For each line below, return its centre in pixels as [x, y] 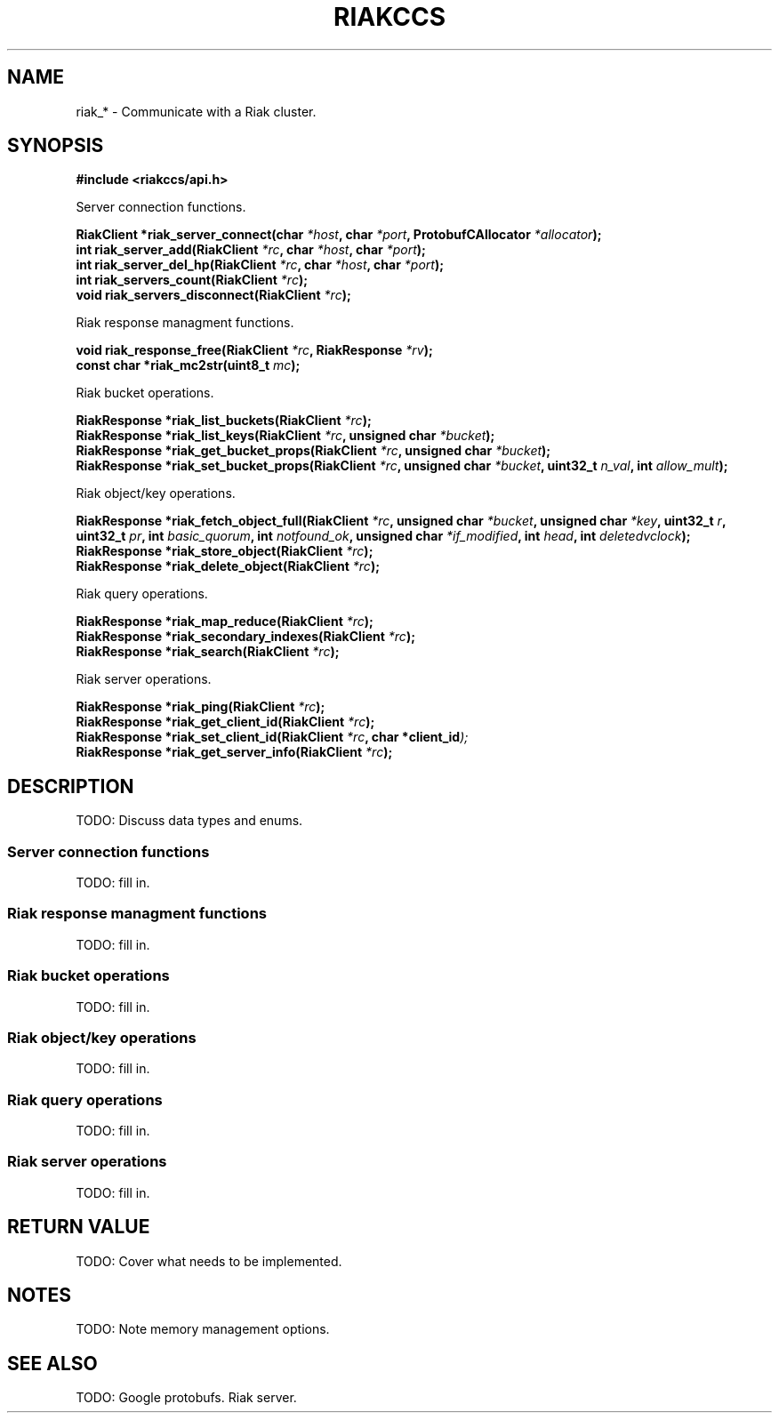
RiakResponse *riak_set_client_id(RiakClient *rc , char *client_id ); [272, 737]
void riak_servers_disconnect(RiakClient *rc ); [213, 295]
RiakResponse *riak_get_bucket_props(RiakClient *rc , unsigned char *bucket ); [313, 451]
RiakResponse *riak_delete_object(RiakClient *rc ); [228, 566]
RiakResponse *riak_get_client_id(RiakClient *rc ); [225, 722]
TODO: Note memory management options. [203, 1329]
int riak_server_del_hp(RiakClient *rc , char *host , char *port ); [260, 265]
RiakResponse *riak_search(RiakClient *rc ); [208, 652]
